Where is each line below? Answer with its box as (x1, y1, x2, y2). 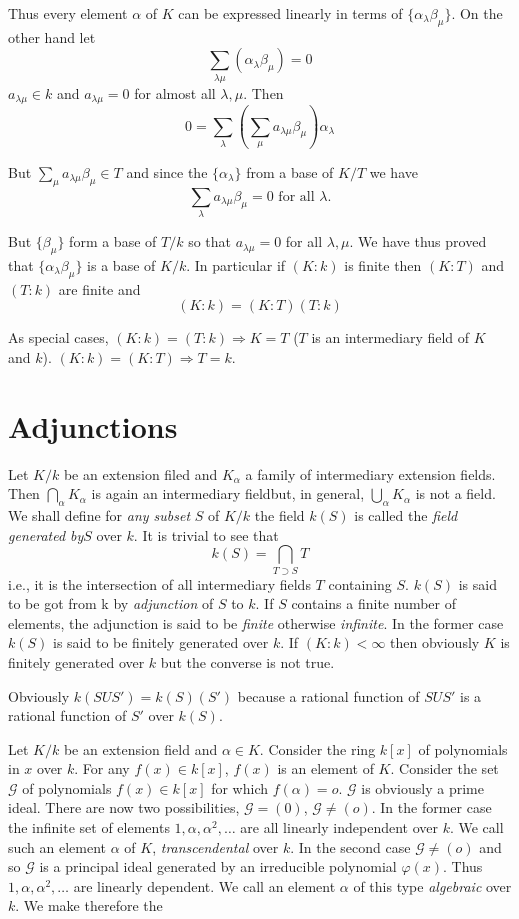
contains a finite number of (291, 593, 457, 614)
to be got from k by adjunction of (8, 593, 214, 614)
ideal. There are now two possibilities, (8, 797, 240, 818)
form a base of (69, 231, 157, 252)
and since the (126, 162, 208, 183)
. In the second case (290, 836, 411, 857)
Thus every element (8, 3, 128, 23)
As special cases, (8, 327, 109, 348)
